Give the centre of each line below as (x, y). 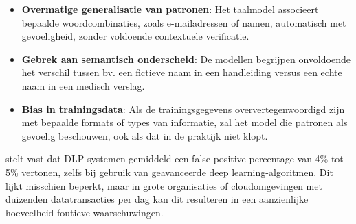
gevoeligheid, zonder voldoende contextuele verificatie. (135, 36)
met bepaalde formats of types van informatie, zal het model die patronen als (185, 122)
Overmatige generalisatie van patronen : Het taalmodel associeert (170, 9)
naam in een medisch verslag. (83, 85)
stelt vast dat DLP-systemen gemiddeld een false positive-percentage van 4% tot (175, 159)
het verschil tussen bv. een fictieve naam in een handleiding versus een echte (182, 72)
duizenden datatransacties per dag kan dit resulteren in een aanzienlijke (157, 199)
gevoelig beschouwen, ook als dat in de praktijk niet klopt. (145, 135)
